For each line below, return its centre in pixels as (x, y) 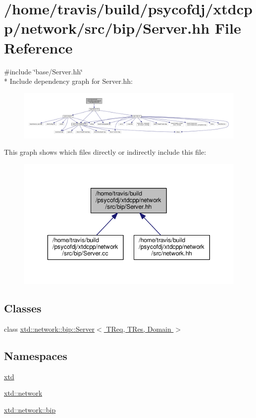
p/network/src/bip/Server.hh (107, 28)
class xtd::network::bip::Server (50, 329)
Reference (38, 47)
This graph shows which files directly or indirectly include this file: (105, 152)
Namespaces (36, 356)
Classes (23, 308)
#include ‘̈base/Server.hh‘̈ (43, 71)
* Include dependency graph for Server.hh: (68, 81)
